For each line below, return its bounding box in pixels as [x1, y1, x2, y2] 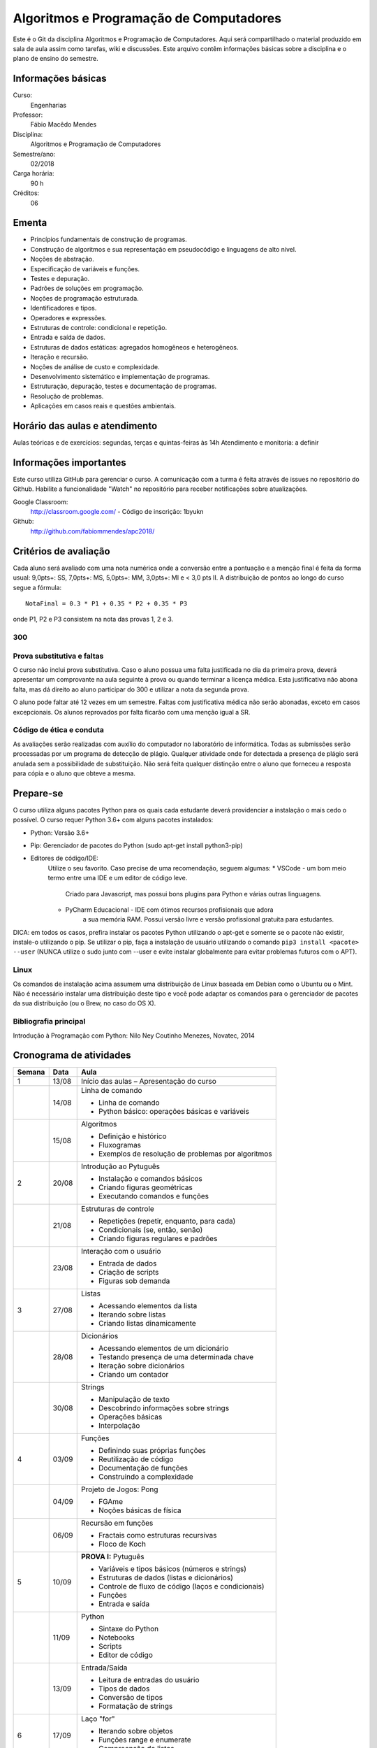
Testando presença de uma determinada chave [98, 1352, 254, 1362]
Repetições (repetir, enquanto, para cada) [98, 1217, 236, 1226]
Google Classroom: [13, 497, 68, 506]
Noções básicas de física [98, 1505, 182, 1515]
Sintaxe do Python [98, 1624, 159, 1634]
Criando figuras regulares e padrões [98, 1234, 218, 1244]
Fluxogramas [98, 1140, 142, 1150]
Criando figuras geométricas [98, 1182, 193, 1192]
